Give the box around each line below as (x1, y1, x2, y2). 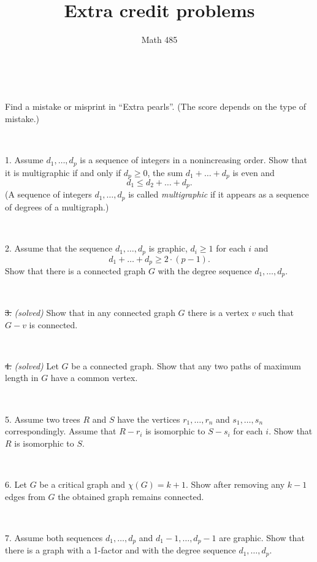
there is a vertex (188, 306, 249, 319)
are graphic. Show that (219, 531, 305, 544)
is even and (232, 166, 275, 179)
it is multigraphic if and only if (5, 166, 121, 179)
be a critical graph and (39, 477, 126, 490)
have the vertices (117, 412, 180, 425)
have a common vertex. (50, 371, 138, 384)
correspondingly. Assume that (5, 425, 116, 437)
